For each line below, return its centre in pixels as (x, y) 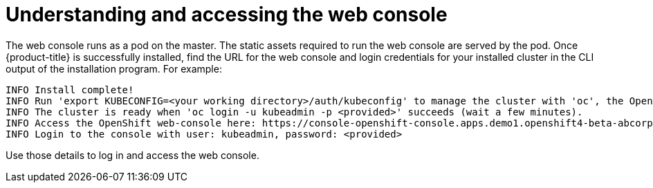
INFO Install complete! (70, 90)
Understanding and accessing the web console (227, 15)
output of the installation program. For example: (114, 68)
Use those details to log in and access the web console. (132, 155)
